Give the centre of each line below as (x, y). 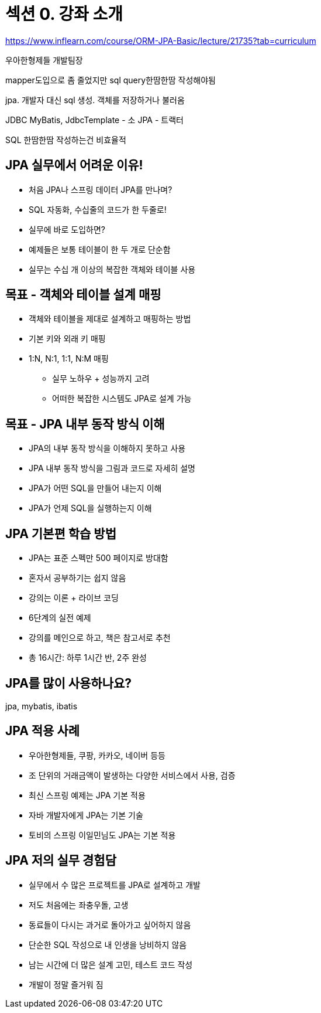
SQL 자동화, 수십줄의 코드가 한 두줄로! (98, 209)
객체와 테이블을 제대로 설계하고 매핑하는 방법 (110, 319)
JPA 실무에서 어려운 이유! (74, 165)
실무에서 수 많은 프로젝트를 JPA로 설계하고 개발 (115, 885)
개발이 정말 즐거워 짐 (66, 984)
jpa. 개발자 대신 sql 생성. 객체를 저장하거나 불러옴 (95, 100)
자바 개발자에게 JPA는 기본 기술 (86, 815)
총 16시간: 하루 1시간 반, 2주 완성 (88, 658)
